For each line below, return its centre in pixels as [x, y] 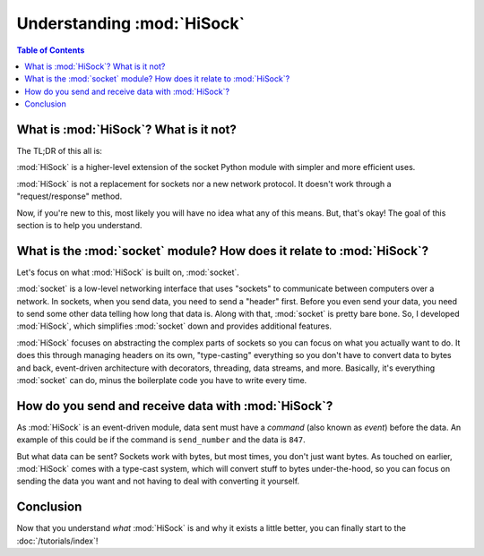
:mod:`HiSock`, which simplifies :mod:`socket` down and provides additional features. [174, 326]
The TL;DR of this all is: [60, 151]
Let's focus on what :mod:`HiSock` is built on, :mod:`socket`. [128, 272]
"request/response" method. [69, 196]
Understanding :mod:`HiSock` [131, 23]
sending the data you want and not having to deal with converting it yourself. [158, 481]
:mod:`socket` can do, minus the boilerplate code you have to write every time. [162, 380]
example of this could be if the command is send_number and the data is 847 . [161, 440]
